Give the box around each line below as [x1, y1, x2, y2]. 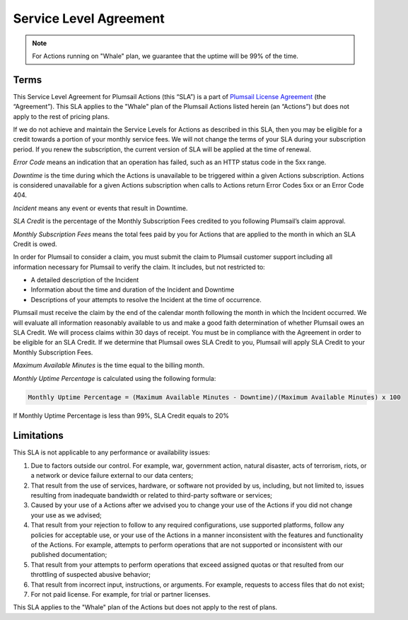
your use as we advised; [30, 510, 102, 519]
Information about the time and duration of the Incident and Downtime [30, 285, 235, 294]
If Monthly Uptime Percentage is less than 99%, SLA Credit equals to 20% [13, 411, 230, 420]
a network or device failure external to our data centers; [30, 471, 194, 480]
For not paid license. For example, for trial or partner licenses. [30, 590, 211, 598]
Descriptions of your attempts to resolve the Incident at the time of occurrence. [30, 295, 262, 304]
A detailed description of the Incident [30, 276, 139, 285]
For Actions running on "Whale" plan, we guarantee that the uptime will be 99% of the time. [32, 52, 298, 60]
